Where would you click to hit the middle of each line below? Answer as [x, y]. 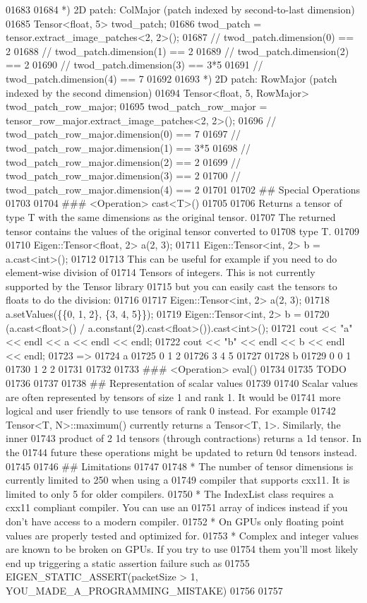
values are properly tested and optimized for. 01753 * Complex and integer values [182, 535]
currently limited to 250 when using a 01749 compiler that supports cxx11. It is [178, 480]
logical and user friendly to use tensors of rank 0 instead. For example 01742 [171, 411]
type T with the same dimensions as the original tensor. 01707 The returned [171, 216]
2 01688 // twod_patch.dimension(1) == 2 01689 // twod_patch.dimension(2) [178, 50]
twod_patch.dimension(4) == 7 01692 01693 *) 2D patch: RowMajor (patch [172, 78]
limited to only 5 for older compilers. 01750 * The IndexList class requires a [170, 493]
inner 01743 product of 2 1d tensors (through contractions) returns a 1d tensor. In [183, 438]
